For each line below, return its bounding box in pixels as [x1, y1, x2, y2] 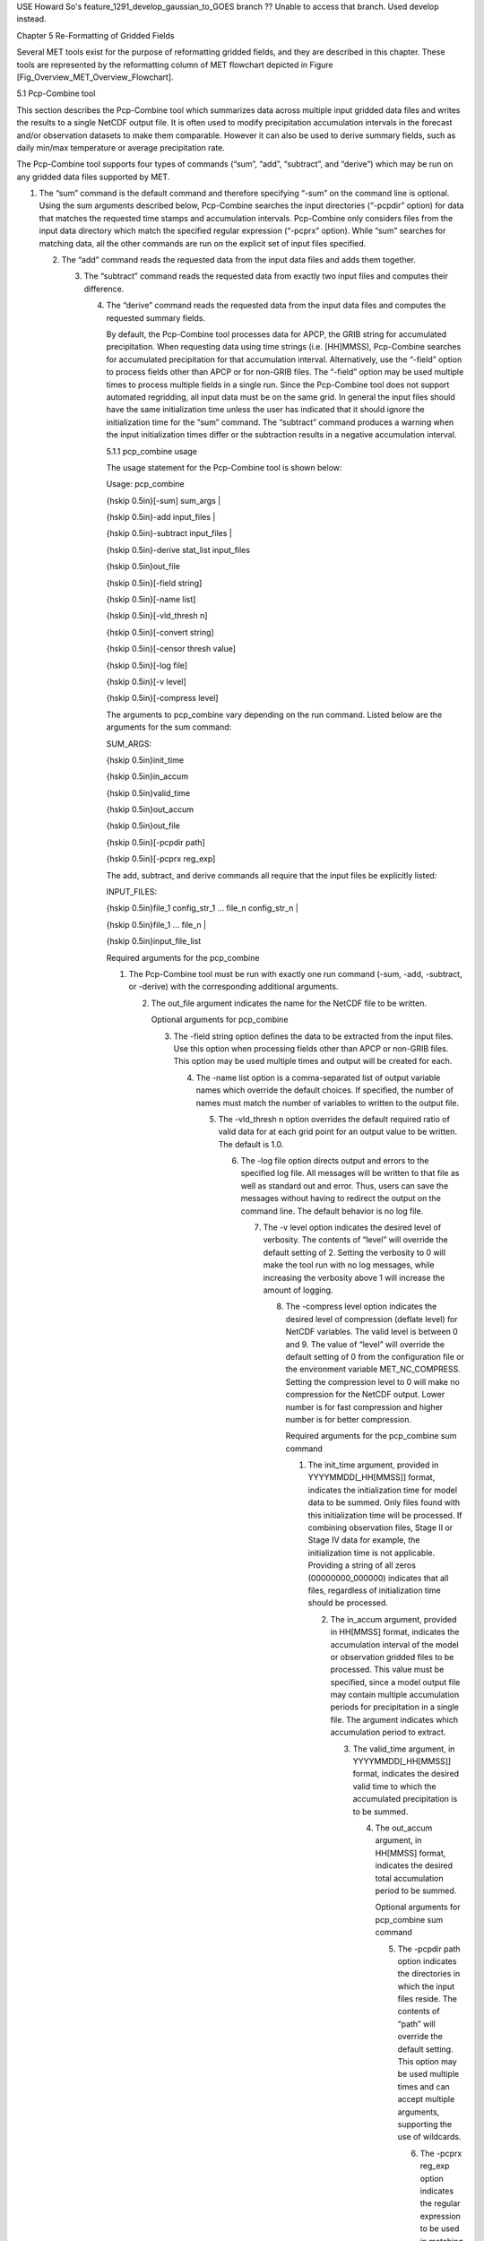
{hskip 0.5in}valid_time [106, 787, 191, 798]
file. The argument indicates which [330, 1714, 459, 1725]
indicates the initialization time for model [307, 1484, 457, 1495]
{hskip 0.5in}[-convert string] [106, 627, 214, 637]
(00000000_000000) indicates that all [307, 1572, 449, 1583]
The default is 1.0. [218, 1138, 284, 1149]
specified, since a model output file [330, 1676, 461, 1687]
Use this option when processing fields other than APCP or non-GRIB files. [173, 1043, 449, 1053]
